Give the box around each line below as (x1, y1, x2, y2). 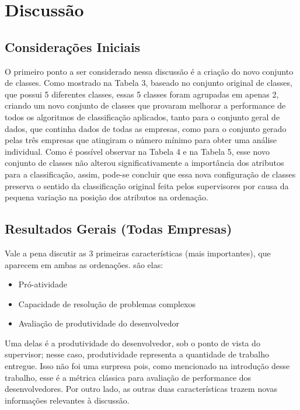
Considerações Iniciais (5, 37, 141, 55)
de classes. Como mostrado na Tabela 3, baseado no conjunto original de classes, (5, 77, 292, 89)
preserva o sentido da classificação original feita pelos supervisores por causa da (5, 179, 289, 192)
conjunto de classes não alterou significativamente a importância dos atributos (5, 157, 284, 169)
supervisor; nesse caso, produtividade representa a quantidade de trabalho (5, 348, 270, 360)
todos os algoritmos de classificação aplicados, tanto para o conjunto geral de (5, 110, 280, 123)
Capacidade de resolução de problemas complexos (18, 297, 196, 310)
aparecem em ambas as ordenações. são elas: (5, 258, 163, 270)
